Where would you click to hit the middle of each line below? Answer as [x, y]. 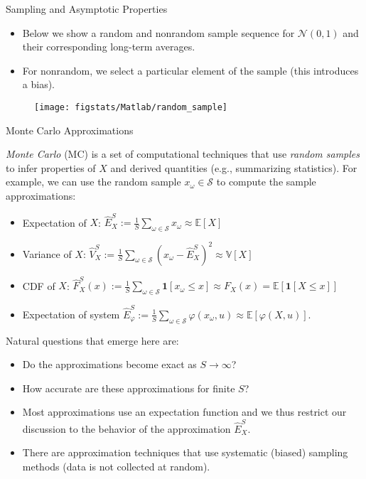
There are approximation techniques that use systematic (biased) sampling [185, 452]
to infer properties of [51, 167]
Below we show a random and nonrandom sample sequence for [158, 32]
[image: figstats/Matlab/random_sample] [131, 107]
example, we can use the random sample [93, 182]
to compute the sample [266, 182]
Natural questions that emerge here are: [92, 340]
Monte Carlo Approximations [70, 130]
